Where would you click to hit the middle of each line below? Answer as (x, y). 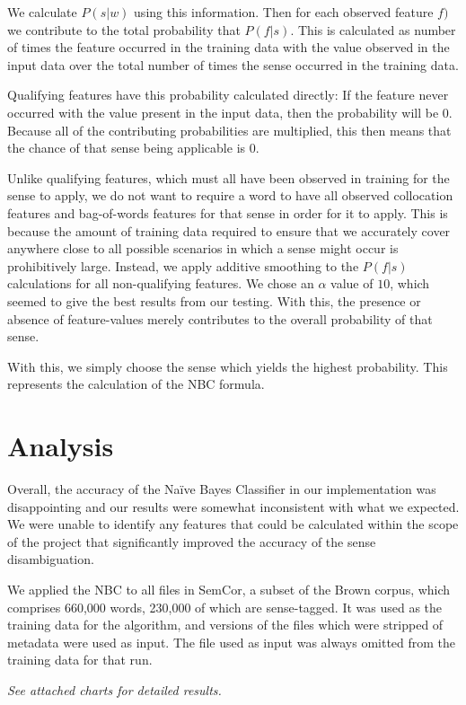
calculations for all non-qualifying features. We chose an (161, 283)
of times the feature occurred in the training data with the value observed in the (229, 47)
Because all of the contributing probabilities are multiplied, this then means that (229, 130)
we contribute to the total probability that (124, 29)
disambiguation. (51, 559)
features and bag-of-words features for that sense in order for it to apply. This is (228, 212)
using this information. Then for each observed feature (284, 12)
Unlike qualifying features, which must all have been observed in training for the (229, 177)
